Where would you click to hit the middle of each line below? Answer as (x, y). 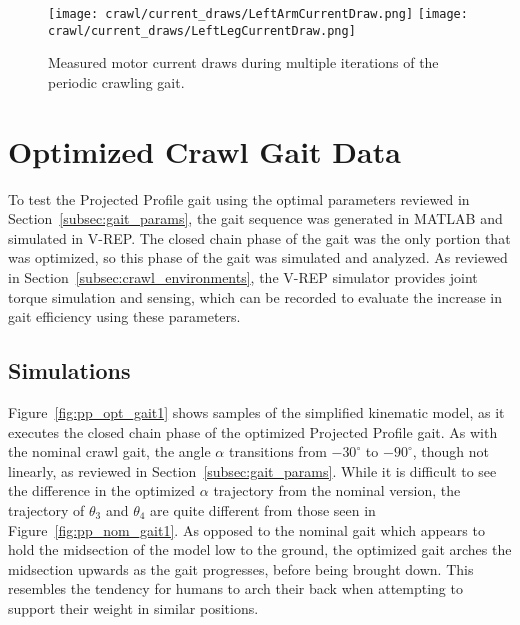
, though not (450, 451)
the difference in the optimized (102, 490)
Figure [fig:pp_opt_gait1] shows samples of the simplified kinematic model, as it (256, 411)
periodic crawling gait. (116, 81)
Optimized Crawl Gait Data (204, 150)
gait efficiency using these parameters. (124, 316)
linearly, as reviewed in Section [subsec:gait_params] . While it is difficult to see (252, 470)
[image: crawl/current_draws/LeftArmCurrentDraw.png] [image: (258, 14)
